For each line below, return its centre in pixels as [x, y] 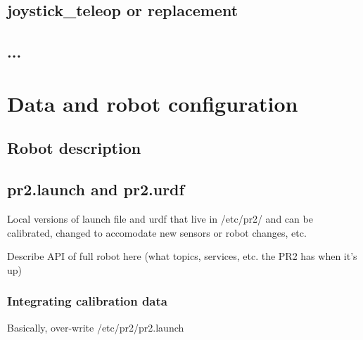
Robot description [74, 148]
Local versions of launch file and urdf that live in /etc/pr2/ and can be [160, 218]
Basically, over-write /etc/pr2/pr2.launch [96, 327]
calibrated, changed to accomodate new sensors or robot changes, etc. [157, 232]
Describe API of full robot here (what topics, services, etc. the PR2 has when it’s [182, 256]
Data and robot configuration [153, 103]
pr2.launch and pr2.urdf [96, 189]
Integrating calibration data [87, 301]
